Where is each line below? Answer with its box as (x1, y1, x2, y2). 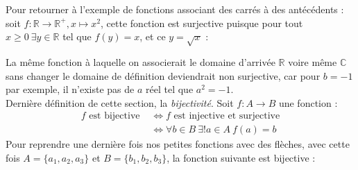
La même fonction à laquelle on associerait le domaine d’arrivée (6, 54, 275, 69)
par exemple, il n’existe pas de (6, 82, 135, 96)
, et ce (139, 29, 166, 44)
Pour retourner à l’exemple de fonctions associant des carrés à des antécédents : (6, 2, 344, 16)
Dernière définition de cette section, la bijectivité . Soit (6, 95, 234, 110)
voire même (288, 54, 337, 69)
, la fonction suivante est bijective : (167, 150, 316, 164)
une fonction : (278, 95, 338, 110)
